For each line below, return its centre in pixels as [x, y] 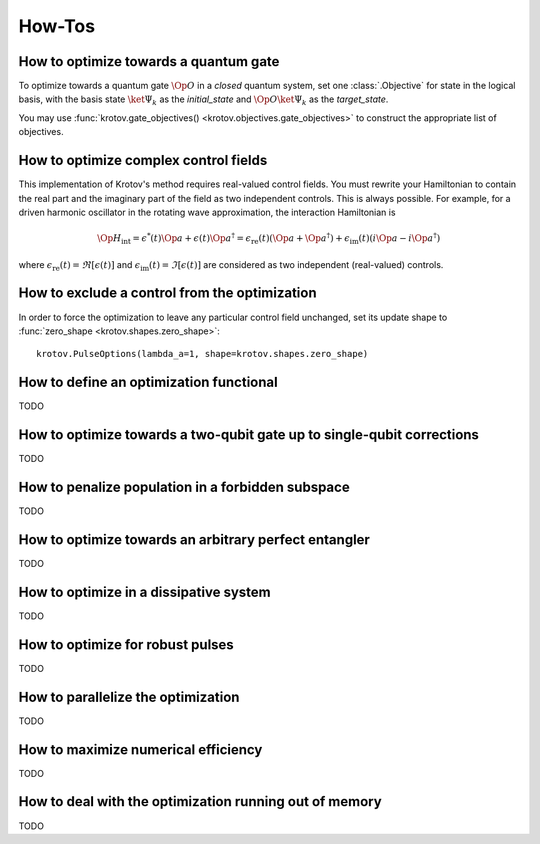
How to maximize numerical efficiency [140, 749]
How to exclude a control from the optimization [167, 293]
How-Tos [56, 26]
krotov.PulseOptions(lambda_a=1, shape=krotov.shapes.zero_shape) [202, 354]
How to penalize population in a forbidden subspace [184, 486]
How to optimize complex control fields [143, 160]
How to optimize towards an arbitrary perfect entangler [194, 539]
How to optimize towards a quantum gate [149, 61]
